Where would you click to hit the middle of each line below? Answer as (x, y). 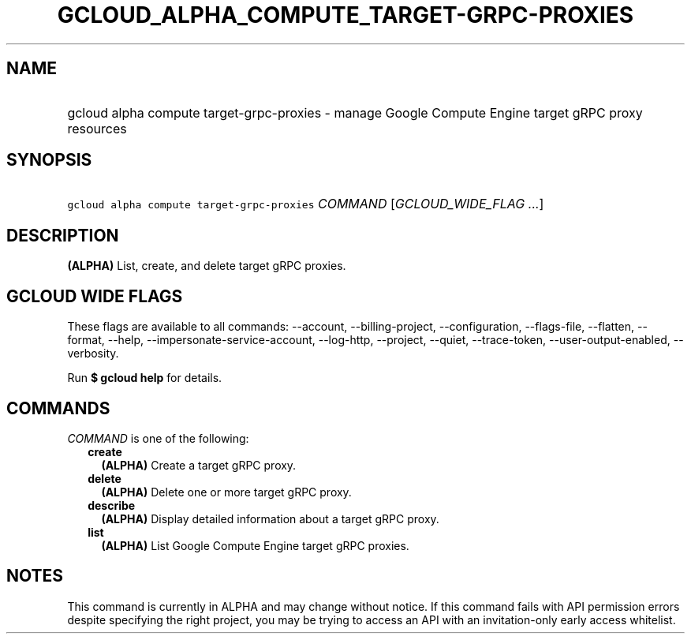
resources (97, 128)
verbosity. (93, 354)
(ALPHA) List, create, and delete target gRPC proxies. (207, 266)
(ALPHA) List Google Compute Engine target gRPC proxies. (255, 545)
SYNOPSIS (49, 160)
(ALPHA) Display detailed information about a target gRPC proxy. (270, 518)
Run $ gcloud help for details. (145, 378)
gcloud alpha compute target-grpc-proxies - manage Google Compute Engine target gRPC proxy (355, 112)
